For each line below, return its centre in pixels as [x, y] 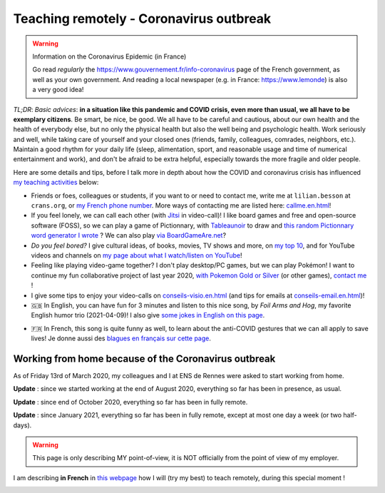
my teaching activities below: [56, 183]
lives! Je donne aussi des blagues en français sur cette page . [121, 338]
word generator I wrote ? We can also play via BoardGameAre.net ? [129, 235]
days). [22, 425]
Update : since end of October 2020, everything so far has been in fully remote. [130, 402]
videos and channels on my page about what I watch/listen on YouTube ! [137, 255]
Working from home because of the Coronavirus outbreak [144, 359]
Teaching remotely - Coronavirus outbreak [142, 19]
